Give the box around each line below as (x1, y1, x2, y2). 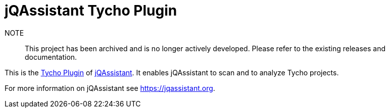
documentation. (25, 52, 77, 61)
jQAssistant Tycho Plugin (5, 2, 177, 19)
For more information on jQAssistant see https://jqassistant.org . (5, 83, 215, 92)
